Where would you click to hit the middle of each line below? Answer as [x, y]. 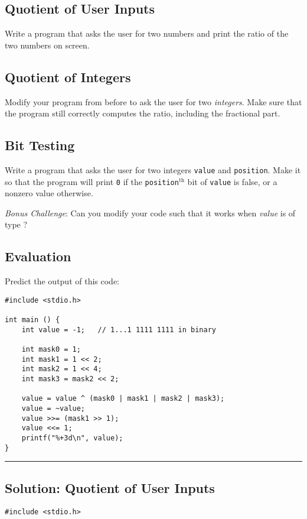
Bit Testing [40, 145]
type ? [16, 224]
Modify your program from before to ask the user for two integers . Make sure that [153, 101]
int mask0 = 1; [51, 350]
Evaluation [38, 256]
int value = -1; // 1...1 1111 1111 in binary [119, 330]
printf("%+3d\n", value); [72, 438]
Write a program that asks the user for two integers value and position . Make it [153, 169]
